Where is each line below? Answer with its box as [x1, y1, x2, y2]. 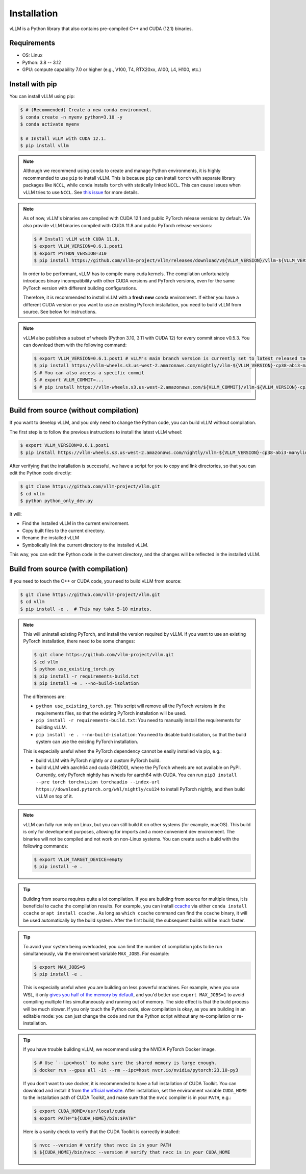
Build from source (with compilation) [9, 564, 129, 573]
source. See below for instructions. [23, 308, 97, 315]
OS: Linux [22, 52, 43, 58]
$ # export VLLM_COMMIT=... [34, 377, 104, 383]
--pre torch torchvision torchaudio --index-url [36, 779, 160, 785]
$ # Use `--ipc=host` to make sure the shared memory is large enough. [34, 1060, 217, 1066]
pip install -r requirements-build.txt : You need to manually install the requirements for [36, 717, 241, 724]
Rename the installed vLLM [22, 535, 79, 541]
